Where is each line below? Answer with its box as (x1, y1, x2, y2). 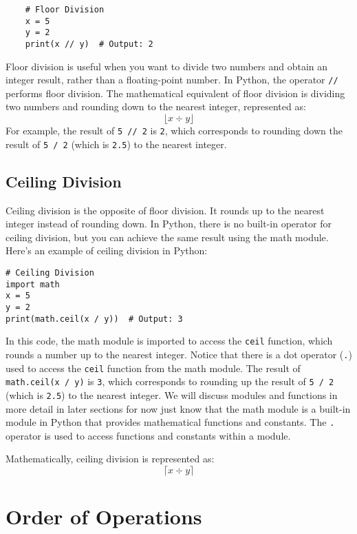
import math (6, 279, 60, 289)
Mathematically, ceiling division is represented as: (6, 451, 215, 466)
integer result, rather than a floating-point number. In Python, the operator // (6, 72, 338, 87)
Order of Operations (6, 502, 202, 531)
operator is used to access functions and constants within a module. (6, 428, 291, 442)
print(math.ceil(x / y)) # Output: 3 (6, 314, 183, 324)
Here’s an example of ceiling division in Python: (6, 243, 208, 258)
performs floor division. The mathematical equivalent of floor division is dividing (6, 85, 345, 100)
